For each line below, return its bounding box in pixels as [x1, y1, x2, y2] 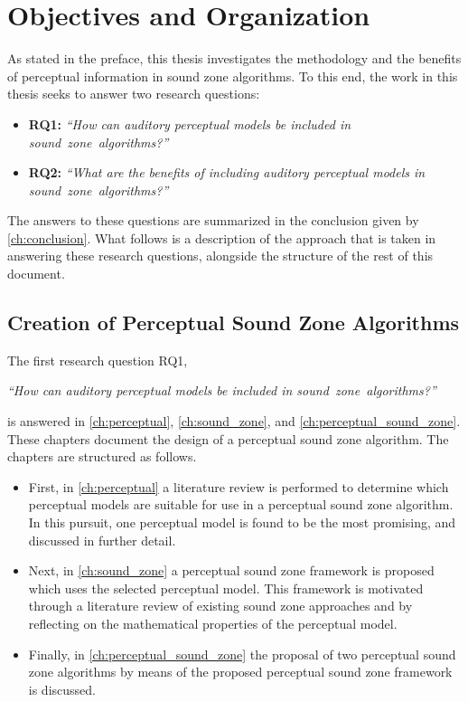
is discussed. [28, 679, 96, 698]
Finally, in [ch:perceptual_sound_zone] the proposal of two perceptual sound [28, 644, 456, 663]
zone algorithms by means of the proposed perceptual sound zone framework [28, 662, 453, 681]
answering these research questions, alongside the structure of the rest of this [7, 246, 434, 265]
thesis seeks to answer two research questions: [7, 84, 260, 103]
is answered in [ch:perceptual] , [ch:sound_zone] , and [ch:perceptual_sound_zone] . [7, 412, 461, 431]
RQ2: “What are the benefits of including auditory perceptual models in [28, 163, 426, 182]
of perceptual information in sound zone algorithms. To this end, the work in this [7, 66, 458, 85]
